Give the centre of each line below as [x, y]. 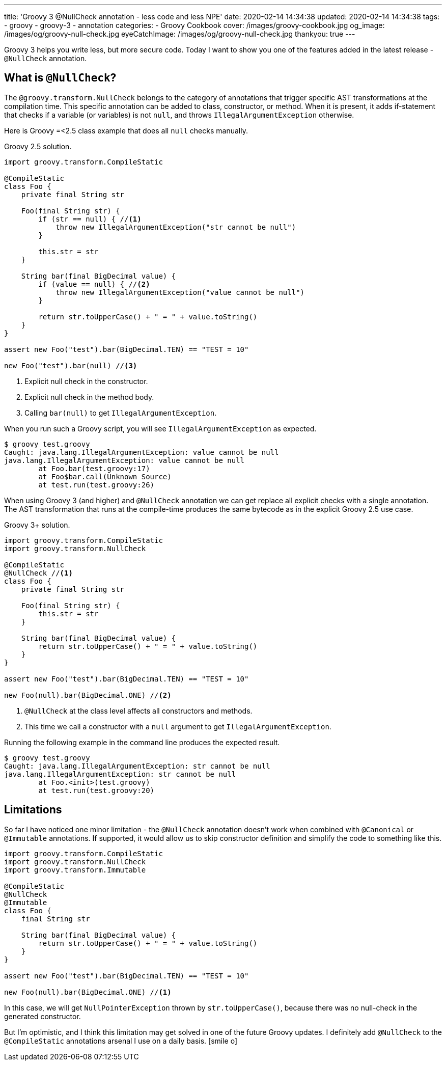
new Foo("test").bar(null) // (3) [71, 365]
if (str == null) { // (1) [90, 219]
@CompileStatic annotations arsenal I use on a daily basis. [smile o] [121, 1041]
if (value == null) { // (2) [94, 284]
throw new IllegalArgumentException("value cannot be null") [180, 292]
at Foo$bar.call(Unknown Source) [105, 476]
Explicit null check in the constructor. [86, 381]
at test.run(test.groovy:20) [96, 790]
